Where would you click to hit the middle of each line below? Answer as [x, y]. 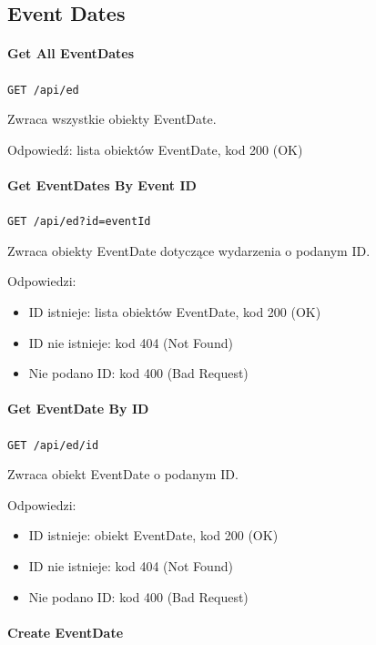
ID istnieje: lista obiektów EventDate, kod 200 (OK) [175, 312]
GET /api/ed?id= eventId [79, 222]
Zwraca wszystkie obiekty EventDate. [112, 119]
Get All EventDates [71, 53]
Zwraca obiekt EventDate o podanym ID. [123, 474]
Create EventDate [66, 632]
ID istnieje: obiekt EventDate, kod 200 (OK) [153, 535]
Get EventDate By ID [78, 409]
